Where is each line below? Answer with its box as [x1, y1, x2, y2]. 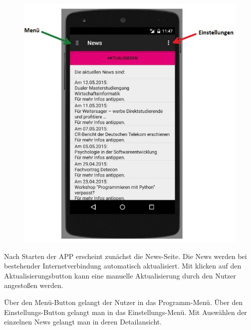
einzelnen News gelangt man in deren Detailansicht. [4, 316, 162, 327]
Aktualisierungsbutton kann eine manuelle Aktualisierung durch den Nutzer [4, 270, 236, 280]
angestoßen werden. [4, 280, 63, 290]
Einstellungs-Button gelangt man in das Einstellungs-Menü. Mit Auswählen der [4, 306, 247, 317]
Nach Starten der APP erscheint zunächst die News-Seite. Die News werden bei [4, 250, 247, 261]
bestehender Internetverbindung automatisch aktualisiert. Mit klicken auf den [4, 260, 242, 271]
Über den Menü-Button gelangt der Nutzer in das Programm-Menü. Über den [4, 297, 243, 307]
